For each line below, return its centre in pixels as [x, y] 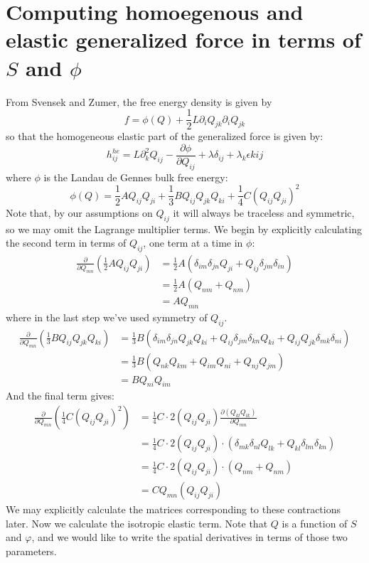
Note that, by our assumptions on [79, 212]
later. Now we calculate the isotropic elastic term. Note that [137, 523]
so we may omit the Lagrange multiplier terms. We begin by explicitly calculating [184, 229]
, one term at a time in [193, 243]
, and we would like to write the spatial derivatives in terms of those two [189, 537]
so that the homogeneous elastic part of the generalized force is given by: [165, 136]
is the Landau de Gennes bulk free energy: [136, 177]
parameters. [31, 551]
